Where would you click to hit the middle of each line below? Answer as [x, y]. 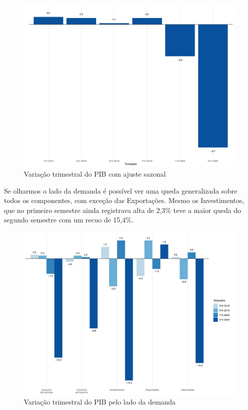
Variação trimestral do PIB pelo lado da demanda [100, 402]
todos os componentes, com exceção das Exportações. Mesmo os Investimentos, [124, 200]
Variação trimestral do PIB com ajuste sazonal [95, 174]
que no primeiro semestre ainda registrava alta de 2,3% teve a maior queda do [123, 210]
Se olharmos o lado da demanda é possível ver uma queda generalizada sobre [121, 190]
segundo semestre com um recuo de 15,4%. [69, 220]
